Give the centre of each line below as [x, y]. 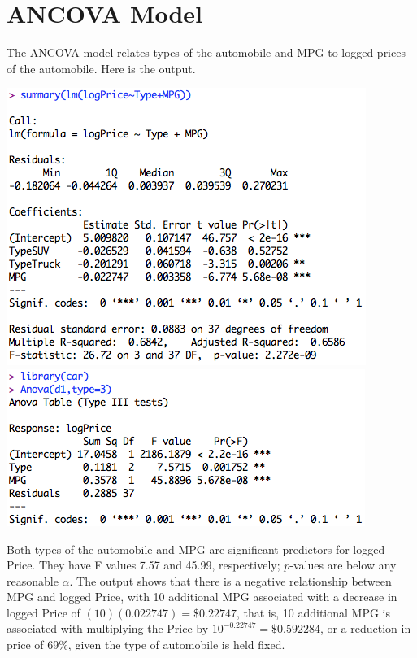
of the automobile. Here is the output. [101, 68]
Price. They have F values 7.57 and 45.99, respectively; [143, 565]
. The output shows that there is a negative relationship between [230, 580]
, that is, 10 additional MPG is [313, 612]
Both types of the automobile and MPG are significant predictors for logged [196, 549]
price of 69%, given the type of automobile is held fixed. [146, 645]
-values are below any [343, 565]
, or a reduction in [365, 628]
